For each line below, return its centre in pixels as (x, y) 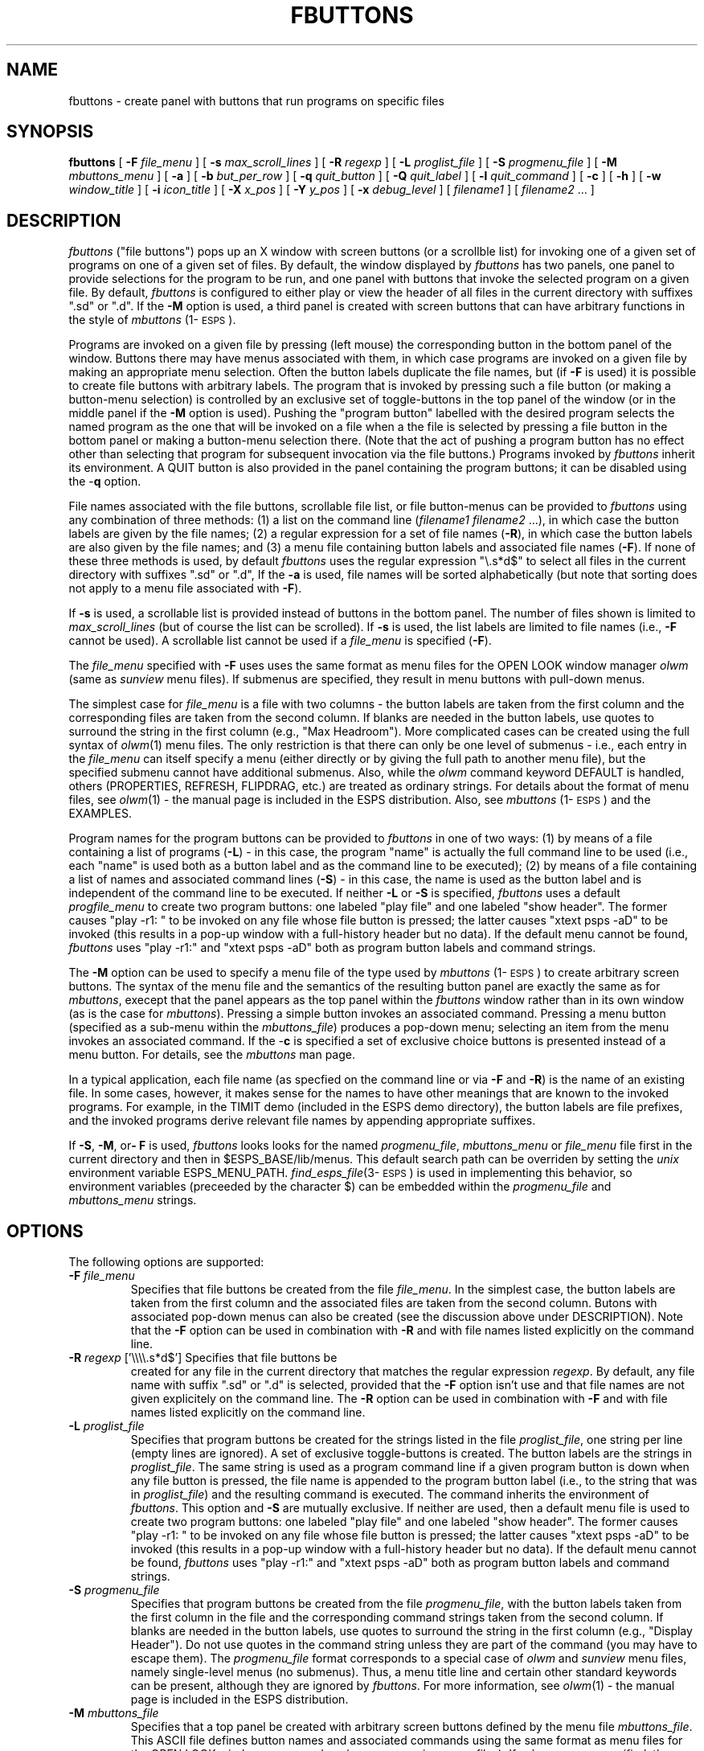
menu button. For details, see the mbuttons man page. (212, 1055)
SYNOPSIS (50, 132)
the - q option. (105, 482)
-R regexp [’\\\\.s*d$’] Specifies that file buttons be (203, 1358)
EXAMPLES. (100, 814)
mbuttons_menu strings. (133, 1200)
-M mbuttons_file (114, 1713)
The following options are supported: (166, 1262)
